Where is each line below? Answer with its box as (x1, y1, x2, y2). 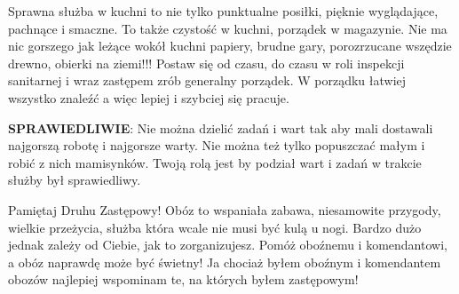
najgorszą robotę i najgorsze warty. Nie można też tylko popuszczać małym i (8, 136, 425, 155)
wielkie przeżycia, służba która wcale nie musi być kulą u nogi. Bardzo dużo (8, 218, 422, 236)
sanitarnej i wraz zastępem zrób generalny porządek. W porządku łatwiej (8, 71, 407, 90)
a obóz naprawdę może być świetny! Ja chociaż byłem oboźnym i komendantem (8, 252, 441, 271)
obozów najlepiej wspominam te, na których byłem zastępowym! (8, 270, 359, 289)
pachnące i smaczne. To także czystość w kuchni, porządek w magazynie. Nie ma (8, 19, 447, 37)
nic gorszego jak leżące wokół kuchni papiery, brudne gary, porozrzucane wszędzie (8, 36, 452, 55)
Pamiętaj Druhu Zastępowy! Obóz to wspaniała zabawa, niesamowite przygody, (8, 200, 441, 219)
